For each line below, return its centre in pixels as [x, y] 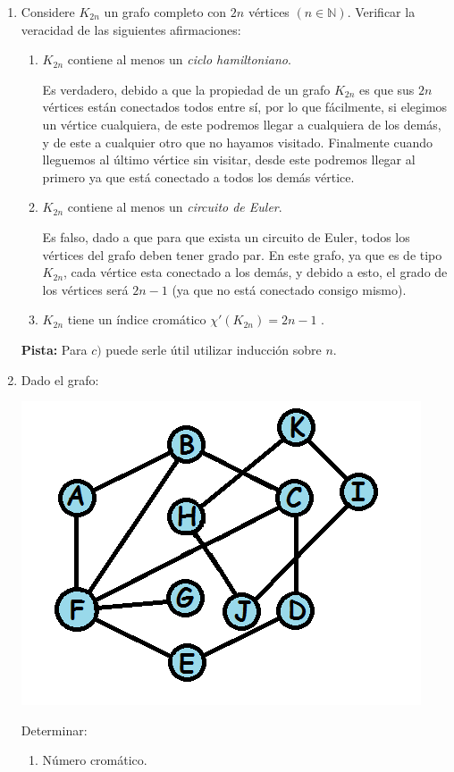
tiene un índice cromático [137, 319]
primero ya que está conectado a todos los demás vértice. [198, 176]
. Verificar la [381, 12]
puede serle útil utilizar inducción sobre [214, 349]
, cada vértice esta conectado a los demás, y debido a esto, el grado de [256, 272]
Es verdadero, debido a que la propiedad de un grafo [186, 89]
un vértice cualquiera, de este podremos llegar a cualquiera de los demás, [242, 124]
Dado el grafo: [60, 379]
